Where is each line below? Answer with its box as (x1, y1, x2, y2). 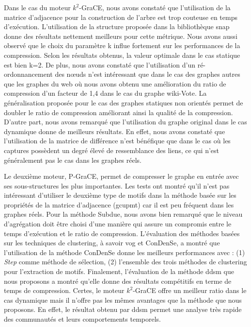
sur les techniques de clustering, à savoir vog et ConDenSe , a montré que (4, 238, 220, 248)
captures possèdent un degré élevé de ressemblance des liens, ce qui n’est (4, 145, 219, 155)
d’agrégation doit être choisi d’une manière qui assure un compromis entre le (4, 219, 232, 229)
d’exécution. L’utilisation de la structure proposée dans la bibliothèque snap (4, 21, 230, 32)
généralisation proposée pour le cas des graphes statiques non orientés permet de (4, 97, 243, 107)
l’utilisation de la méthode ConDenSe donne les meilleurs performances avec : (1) (4, 247, 245, 257)
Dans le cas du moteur (4, 2, 71, 12)
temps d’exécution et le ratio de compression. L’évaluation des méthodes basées (4, 228, 240, 238)
